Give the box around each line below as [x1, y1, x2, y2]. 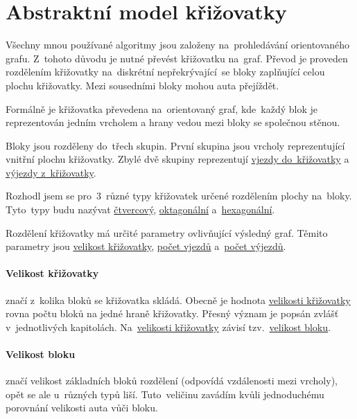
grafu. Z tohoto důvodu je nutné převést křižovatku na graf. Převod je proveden [6, 51, 348, 65]
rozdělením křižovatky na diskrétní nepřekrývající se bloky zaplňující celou [6, 64, 325, 79]
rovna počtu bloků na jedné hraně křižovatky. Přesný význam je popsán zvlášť [6, 306, 339, 321]
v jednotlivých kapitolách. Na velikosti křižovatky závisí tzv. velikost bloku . [6, 319, 331, 334]
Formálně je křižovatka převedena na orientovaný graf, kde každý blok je [6, 101, 317, 116]
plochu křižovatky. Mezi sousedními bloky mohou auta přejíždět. [6, 78, 279, 92]
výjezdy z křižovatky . [6, 165, 96, 179]
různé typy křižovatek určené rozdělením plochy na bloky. [106, 188, 352, 203]
